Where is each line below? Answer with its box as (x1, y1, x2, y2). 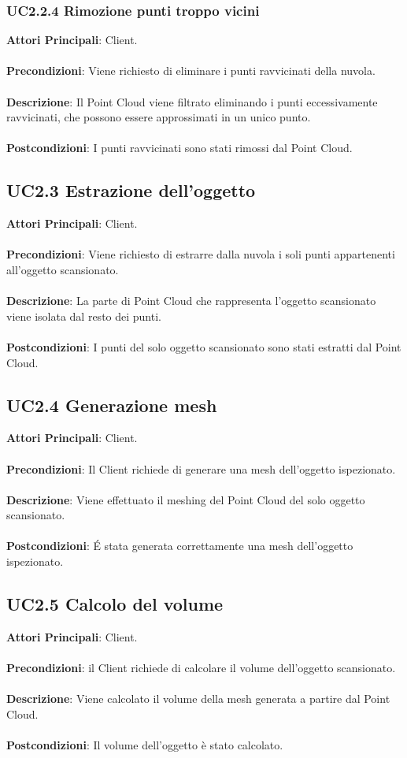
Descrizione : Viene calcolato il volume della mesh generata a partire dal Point (6, 690, 390, 707)
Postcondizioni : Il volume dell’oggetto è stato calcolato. (6, 737, 283, 753)
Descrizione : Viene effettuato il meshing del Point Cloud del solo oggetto (6, 491, 365, 507)
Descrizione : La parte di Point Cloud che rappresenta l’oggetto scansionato (6, 292, 376, 309)
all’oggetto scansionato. (6, 261, 119, 277)
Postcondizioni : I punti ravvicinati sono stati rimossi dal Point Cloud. (6, 139, 353, 156)
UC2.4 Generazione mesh (6, 392, 217, 417)
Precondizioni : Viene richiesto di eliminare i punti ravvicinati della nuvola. (6, 62, 376, 79)
